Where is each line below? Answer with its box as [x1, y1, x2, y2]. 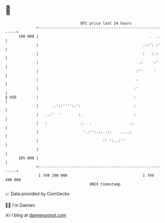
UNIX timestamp [89, 181, 121, 187]
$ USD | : [5, 94, 136, 100]
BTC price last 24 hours [80, 21, 132, 26]
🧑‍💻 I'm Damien [5, 202, 36, 208]
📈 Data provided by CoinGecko [5, 191, 70, 197]
